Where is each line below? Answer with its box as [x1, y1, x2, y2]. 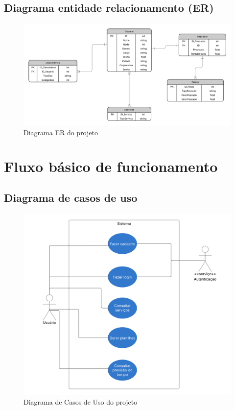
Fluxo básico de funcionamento [4, 156, 218, 176]
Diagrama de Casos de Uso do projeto [23, 397, 138, 407]
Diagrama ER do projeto [23, 127, 98, 138]
